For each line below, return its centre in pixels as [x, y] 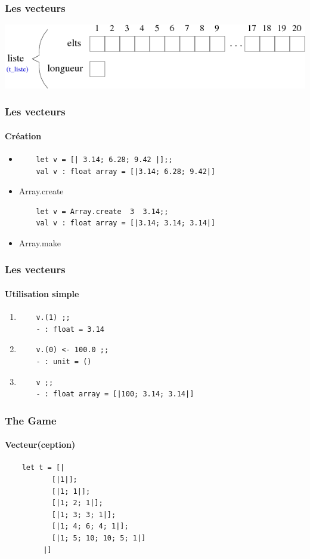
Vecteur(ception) [40, 445]
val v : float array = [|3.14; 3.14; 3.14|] [126, 223]
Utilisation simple [42, 293]
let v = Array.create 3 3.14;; [102, 211]
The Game [31, 420]
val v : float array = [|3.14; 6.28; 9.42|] [126, 171]
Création [23, 135]
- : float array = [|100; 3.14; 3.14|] [115, 394]
